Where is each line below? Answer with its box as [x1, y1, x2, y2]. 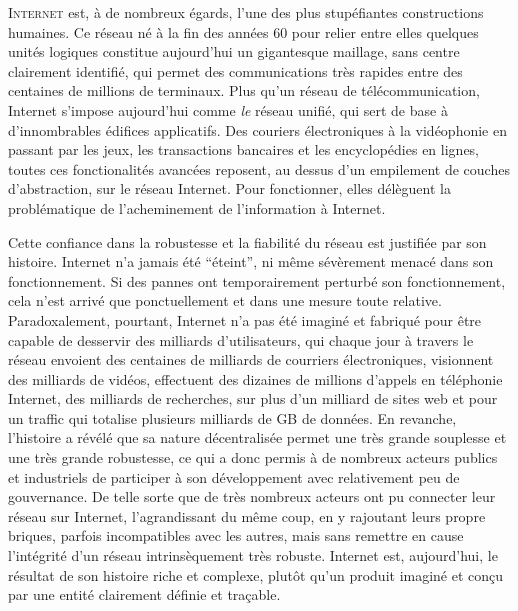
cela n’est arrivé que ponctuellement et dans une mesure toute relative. [8, 290, 442, 311]
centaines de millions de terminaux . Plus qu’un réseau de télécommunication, [8, 80, 480, 101]
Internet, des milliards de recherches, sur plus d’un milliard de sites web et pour [8, 388, 498, 409]
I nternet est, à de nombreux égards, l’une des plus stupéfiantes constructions [8, 2, 484, 22]
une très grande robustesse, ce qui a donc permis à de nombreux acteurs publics [8, 447, 498, 468]
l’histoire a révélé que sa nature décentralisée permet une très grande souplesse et [8, 427, 507, 448]
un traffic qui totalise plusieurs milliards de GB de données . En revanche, [8, 407, 457, 428]
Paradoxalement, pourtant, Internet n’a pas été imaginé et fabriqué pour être [8, 309, 482, 330]
